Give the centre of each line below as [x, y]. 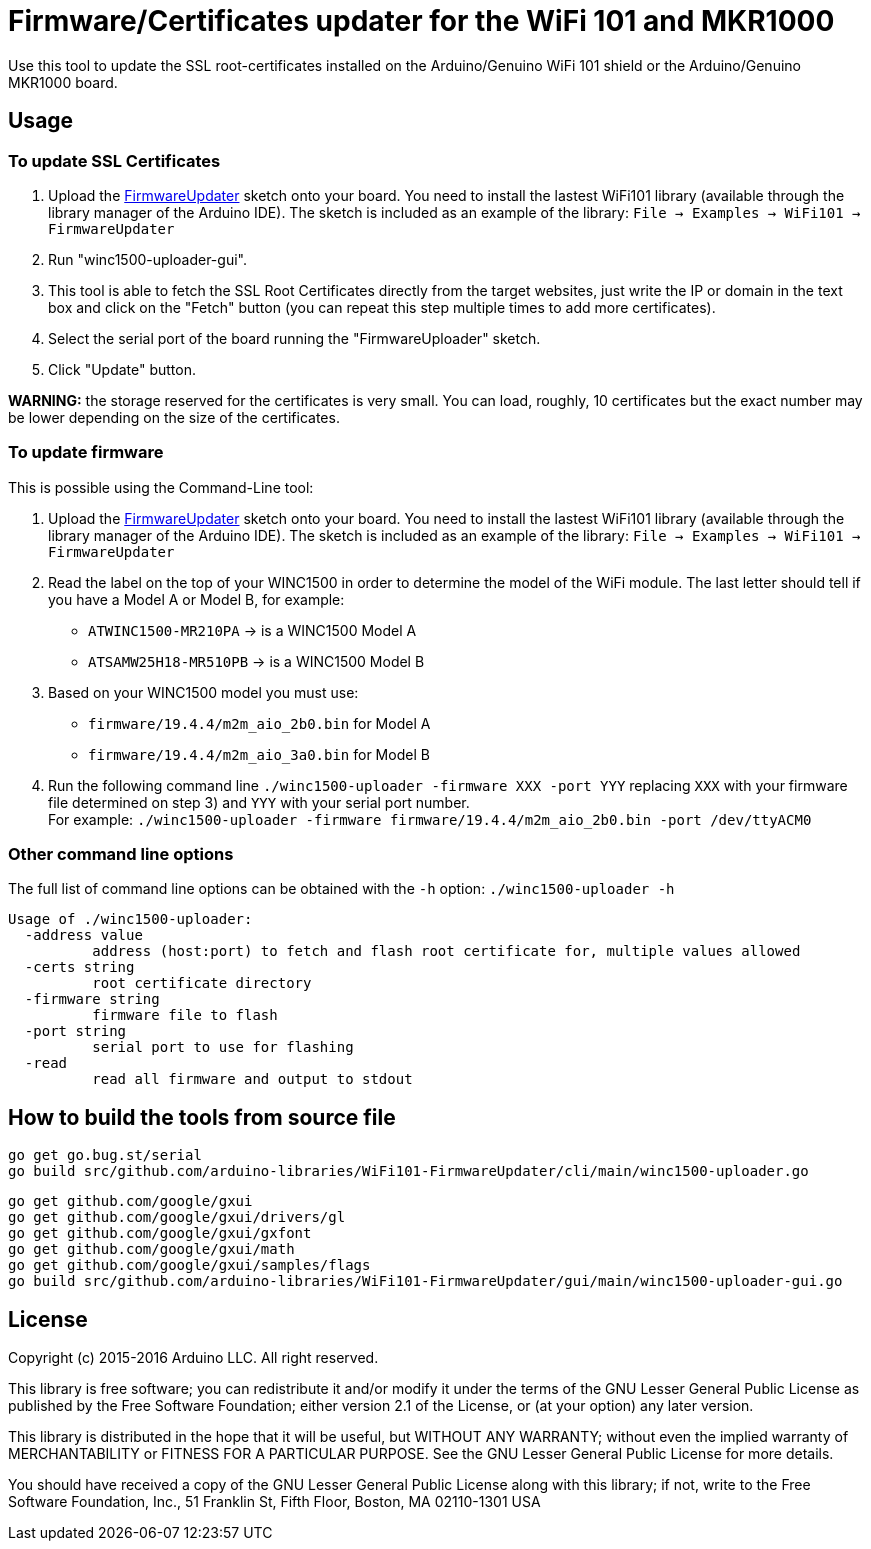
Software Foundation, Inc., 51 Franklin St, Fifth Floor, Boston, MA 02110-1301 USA [274, 1502]
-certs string [79, 967]
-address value [83, 935]
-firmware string [92, 999]
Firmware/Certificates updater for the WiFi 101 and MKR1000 [421, 21]
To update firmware [86, 452]
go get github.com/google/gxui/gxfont [160, 1233]
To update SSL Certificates [114, 160]
